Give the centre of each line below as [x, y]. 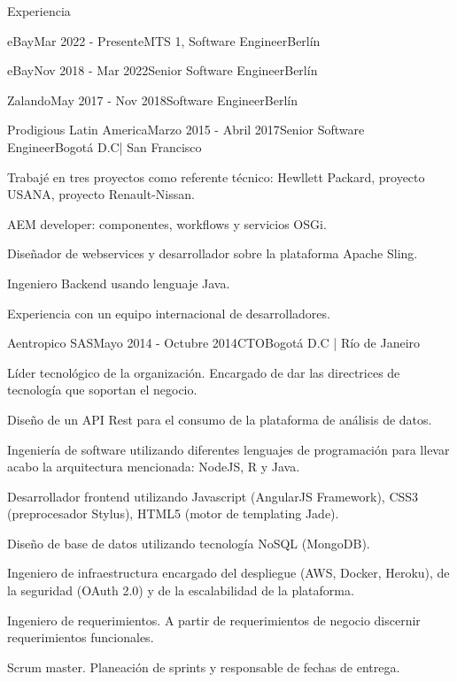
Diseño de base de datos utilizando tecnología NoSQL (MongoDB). [189, 543]
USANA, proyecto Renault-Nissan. [101, 194]
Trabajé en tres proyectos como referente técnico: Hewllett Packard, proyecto [216, 176]
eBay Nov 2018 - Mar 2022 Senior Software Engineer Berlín [163, 70]
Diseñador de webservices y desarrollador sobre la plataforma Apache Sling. [213, 253]
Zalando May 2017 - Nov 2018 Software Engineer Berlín [152, 100]
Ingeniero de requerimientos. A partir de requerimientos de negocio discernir [214, 620]
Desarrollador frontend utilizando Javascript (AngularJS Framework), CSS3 [213, 496]
